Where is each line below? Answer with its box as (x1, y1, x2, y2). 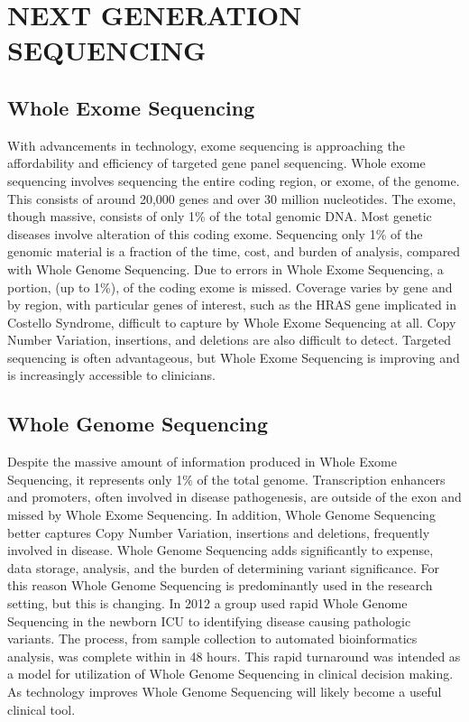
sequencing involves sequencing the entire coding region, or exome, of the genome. (7, 171, 460, 190)
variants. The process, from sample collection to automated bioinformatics (7, 629, 418, 648)
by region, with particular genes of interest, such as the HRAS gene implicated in (7, 295, 457, 314)
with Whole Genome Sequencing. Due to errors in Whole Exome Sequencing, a (7, 259, 444, 278)
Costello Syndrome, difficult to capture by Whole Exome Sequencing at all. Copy (7, 312, 456, 331)
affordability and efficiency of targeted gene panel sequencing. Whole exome (7, 153, 426, 172)
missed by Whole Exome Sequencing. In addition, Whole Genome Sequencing (7, 505, 436, 524)
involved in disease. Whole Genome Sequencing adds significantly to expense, (7, 541, 434, 560)
